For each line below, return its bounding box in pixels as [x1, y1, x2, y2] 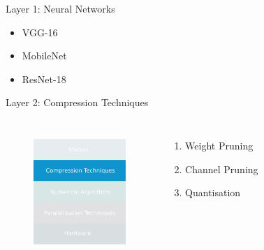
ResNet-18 [22, 71, 66, 86]
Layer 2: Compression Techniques [6, 95, 149, 110]
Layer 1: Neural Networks [6, 1, 115, 15]
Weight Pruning [185, 138, 254, 152]
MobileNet [22, 48, 67, 63]
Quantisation [185, 185, 241, 200]
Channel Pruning [185, 161, 258, 176]
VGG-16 [22, 24, 58, 39]
